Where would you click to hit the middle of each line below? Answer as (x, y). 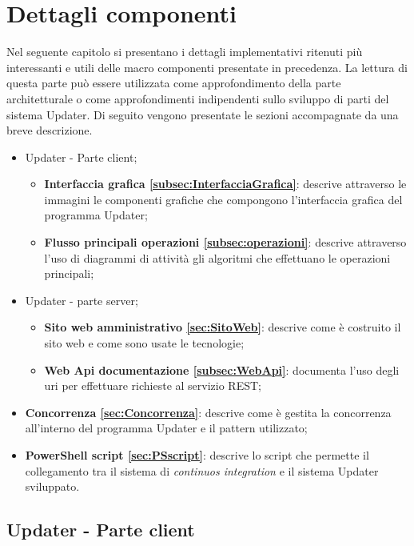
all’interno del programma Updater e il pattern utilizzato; (166, 428)
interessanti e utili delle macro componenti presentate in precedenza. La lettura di (207, 67)
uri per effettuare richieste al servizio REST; (153, 385)
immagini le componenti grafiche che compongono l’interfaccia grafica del (223, 199)
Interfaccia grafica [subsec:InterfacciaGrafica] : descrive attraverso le (225, 184)
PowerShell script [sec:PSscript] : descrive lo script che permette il (197, 455)
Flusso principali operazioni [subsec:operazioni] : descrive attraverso (225, 242)
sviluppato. (52, 486)
